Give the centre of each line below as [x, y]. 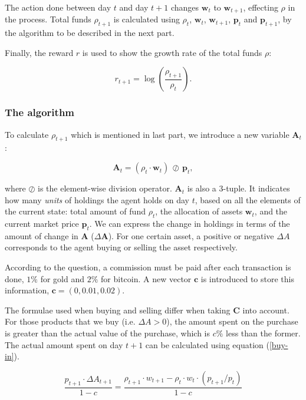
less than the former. [263, 333]
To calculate [27, 134]
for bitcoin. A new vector [146, 278]
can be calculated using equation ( [207, 344]
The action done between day [58, 7]
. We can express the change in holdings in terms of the [190, 224]
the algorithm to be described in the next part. [90, 33]
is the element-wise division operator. [105, 188]
